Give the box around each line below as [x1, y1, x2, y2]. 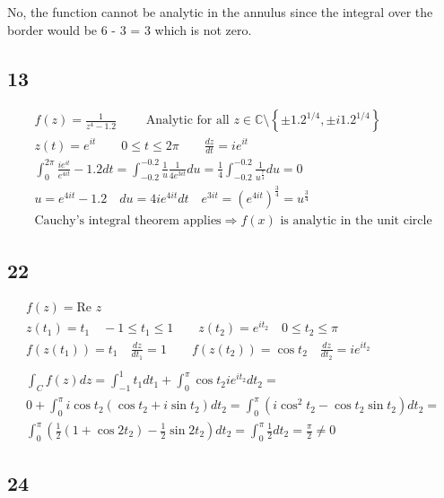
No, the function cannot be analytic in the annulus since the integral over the [7, 3, 433, 21]
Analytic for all [145, 114, 230, 127]
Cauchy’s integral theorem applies [34, 214, 222, 228]
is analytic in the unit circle [280, 214, 432, 228]
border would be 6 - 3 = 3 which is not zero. [7, 20, 252, 39]
